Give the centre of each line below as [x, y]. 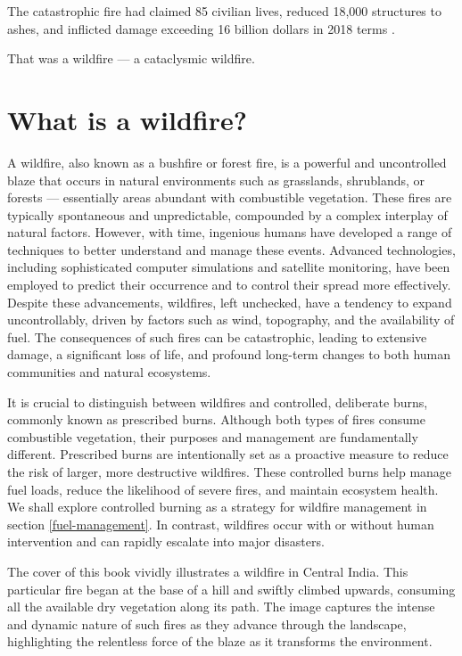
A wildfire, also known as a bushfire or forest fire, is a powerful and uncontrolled [227, 162]
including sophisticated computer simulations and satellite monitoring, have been [229, 267]
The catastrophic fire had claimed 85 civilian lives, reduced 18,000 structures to [224, 11]
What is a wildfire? [127, 119]
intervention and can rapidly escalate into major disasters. [166, 541]
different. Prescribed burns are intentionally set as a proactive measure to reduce [228, 454]
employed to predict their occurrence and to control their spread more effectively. [229, 285]
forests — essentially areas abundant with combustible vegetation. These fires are [230, 197]
